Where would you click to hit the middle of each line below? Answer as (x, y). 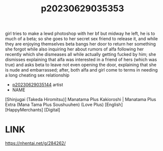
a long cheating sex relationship (37, 75)
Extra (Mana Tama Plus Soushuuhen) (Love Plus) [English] (64, 105)
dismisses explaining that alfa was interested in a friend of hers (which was (81, 60)
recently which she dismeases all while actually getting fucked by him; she (81, 54)
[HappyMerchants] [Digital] (33, 110)
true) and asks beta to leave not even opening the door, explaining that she (81, 65)
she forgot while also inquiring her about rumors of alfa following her (74, 49)
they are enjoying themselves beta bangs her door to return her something (81, 44)
